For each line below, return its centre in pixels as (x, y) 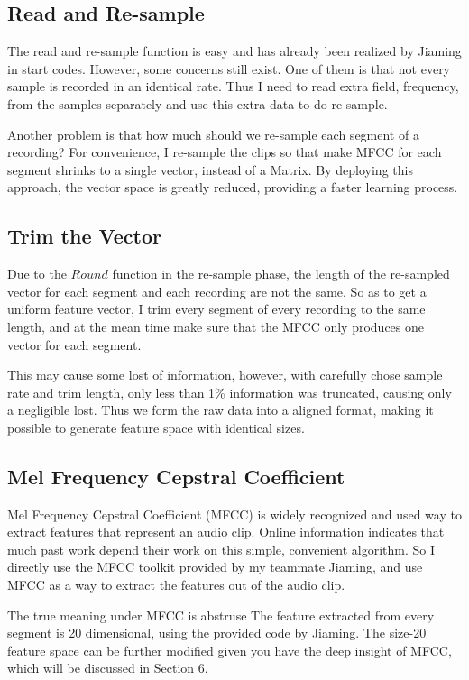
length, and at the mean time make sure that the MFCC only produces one (216, 326)
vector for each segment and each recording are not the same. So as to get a (217, 291)
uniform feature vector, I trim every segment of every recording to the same (216, 309)
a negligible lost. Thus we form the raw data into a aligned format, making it (221, 410)
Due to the (37, 274)
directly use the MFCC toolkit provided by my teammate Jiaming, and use (215, 567)
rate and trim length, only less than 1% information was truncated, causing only (230, 392)
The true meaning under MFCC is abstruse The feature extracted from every (221, 615)
